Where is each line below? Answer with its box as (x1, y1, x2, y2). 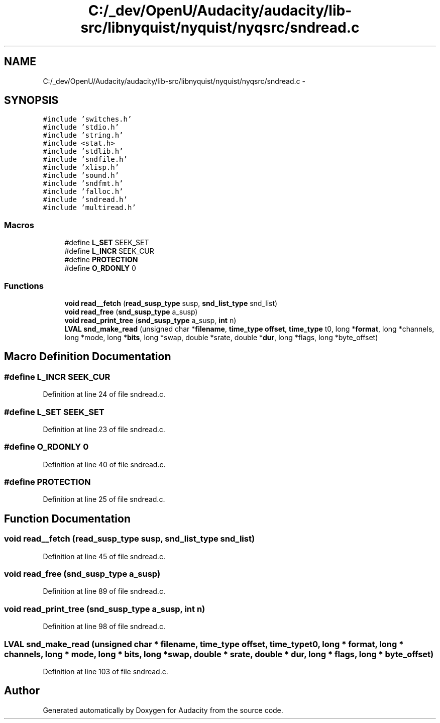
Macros (4, 220, 34, 230)
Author (4, 684, 40, 697)
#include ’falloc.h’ (43, 187, 124, 196)
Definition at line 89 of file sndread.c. (43, 587, 165, 596)
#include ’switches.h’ (43, 115, 132, 124)
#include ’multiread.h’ (43, 203, 136, 212)
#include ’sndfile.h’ (43, 155, 128, 164)
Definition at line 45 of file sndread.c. (43, 552, 165, 561)
